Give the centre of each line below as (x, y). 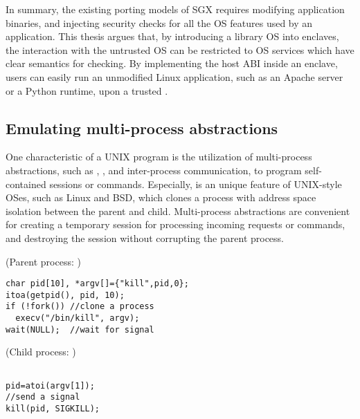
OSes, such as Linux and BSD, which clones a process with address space (161, 197)
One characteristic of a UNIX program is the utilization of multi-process (159, 157)
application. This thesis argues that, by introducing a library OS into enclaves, (172, 36)
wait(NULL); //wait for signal (80, 329)
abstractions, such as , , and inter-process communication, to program (154, 170)
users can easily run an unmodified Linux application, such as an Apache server (174, 76)
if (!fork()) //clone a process (80, 307)
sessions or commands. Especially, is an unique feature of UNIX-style (196, 184)
